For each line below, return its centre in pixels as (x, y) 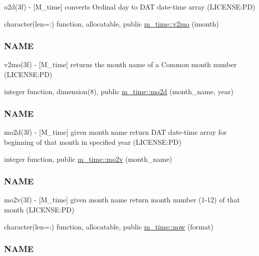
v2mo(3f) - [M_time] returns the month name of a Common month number (120, 64)
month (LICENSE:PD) (39, 209)
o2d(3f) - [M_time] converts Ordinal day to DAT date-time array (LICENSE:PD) (130, 7)
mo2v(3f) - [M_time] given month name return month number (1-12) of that (122, 200)
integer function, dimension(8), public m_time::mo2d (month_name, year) (119, 91)
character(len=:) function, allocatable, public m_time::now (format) (109, 226)
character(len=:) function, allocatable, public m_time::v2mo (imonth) (111, 23)
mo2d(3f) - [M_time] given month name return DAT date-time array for (115, 132)
